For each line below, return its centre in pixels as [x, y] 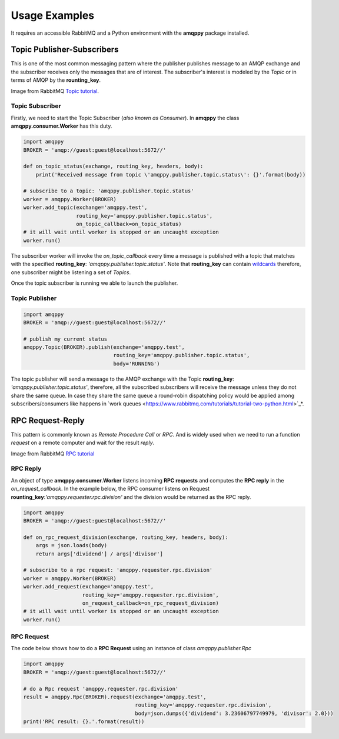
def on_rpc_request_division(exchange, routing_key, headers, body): [126, 537]
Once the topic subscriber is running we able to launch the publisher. [94, 283]
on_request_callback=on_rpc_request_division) [150, 603]
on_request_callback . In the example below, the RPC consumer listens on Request [110, 489]
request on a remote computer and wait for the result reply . [83, 443]
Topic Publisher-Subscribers [65, 50]
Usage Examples [53, 15]
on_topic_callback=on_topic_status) [129, 224]
